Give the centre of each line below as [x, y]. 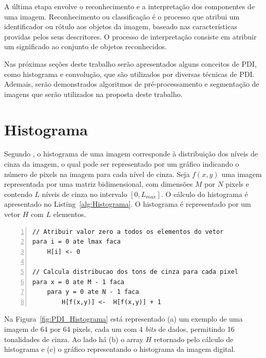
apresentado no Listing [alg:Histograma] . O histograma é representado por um [128, 204]
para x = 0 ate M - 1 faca [78, 282]
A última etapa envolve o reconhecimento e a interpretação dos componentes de [129, 6]
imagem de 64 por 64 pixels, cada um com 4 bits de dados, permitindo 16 [119, 329]
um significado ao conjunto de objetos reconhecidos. [85, 46]
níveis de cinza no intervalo [84, 194]
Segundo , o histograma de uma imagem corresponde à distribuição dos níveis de [131, 154]
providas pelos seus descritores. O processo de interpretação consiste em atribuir [130, 36]
